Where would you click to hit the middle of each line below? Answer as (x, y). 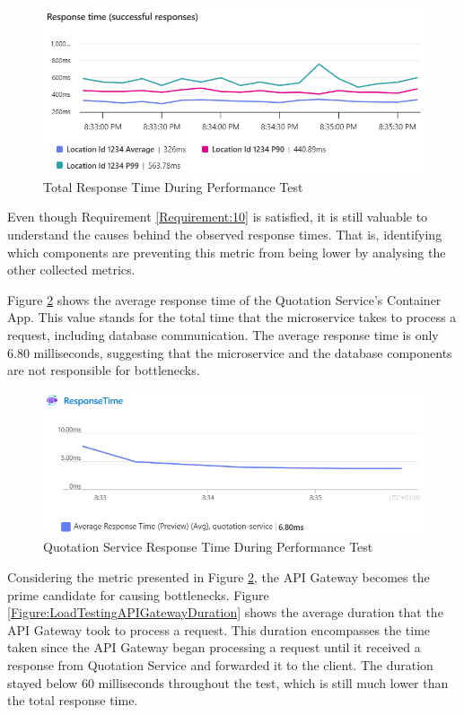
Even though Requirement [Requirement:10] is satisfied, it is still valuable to (218, 217)
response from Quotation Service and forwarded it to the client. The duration (220, 665)
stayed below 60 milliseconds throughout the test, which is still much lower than (228, 682)
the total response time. (73, 700)
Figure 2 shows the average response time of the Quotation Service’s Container (224, 299)
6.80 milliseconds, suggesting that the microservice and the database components (230, 352)
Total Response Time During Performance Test (173, 186)
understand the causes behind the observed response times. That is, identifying (225, 235)
